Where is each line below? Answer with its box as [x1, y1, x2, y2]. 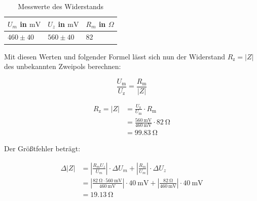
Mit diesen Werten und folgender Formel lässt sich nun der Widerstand [4, 51, 225, 61]
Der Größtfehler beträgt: [4, 143, 81, 154]
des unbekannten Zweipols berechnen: [4, 61, 121, 72]
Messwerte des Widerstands [18, 1, 104, 11]
